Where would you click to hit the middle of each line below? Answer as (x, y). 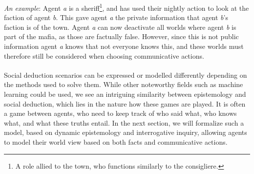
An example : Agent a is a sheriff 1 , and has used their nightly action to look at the (127, 7)
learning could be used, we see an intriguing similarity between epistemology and (125, 94)
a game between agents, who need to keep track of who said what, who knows (120, 113)
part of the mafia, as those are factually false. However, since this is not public (121, 36)
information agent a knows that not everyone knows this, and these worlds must (124, 46)
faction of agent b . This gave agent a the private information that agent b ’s (116, 17)
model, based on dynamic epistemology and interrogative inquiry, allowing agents (126, 132)
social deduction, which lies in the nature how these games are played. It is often (125, 103)
